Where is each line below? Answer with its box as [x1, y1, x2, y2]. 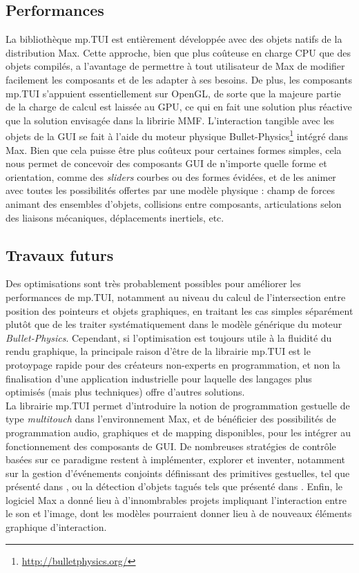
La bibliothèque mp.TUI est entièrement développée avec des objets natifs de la [6, 32, 342, 46]
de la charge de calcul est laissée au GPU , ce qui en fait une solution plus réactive [6, 99, 352, 114]
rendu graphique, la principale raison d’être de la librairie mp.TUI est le [6, 344, 311, 358]
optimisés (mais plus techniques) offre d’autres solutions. [6, 385, 245, 399]
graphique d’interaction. [6, 520, 107, 534]
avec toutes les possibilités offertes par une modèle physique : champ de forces [6, 183, 336, 197]
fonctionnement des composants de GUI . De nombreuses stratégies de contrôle [6, 438, 336, 453]
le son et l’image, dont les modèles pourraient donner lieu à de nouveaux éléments [6, 506, 352, 521]
